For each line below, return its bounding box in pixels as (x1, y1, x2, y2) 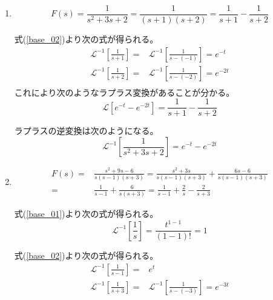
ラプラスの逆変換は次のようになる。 (14, 124, 159, 137)
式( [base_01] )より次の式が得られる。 (14, 207, 159, 220)
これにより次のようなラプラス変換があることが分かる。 (14, 85, 235, 98)
